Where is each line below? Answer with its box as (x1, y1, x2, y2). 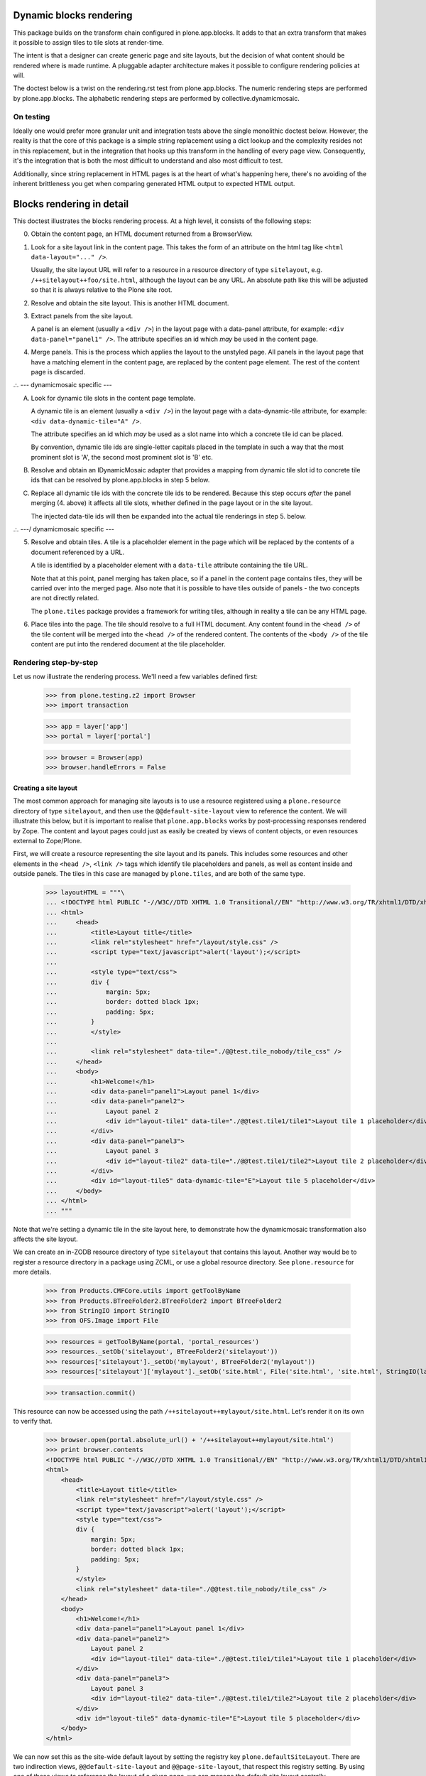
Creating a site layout (13, 784, 78, 792)
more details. (13, 1268, 52, 1277)
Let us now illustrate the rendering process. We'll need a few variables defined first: (13, 672, 258, 681)
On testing (13, 112, 50, 121)
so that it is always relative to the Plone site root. (31, 286, 173, 294)
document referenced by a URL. (31, 548, 125, 556)
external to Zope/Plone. (13, 836, 82, 845)
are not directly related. (31, 594, 99, 602)
